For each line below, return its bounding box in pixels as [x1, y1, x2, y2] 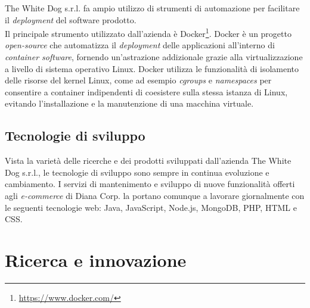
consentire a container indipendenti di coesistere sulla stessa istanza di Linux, [5, 85, 288, 98]
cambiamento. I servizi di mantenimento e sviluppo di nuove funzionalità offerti [5, 178, 295, 190]
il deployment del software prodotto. [5, 13, 137, 26]
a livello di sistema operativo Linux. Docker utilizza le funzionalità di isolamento [5, 62, 299, 74]
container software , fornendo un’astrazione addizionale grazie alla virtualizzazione [5, 51, 303, 63]
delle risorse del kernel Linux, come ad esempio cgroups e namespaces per [5, 74, 272, 86]
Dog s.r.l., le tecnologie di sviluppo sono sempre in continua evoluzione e [5, 166, 269, 178]
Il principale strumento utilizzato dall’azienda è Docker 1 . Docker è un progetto [5, 26, 292, 39]
